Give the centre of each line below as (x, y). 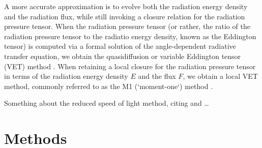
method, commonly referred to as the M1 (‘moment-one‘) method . (109, 86)
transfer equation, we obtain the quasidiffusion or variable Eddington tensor (123, 56)
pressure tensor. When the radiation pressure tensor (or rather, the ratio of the (127, 26)
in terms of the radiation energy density (66, 76)
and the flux (157, 76)
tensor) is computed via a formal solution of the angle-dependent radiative (120, 46)
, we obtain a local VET (220, 76)
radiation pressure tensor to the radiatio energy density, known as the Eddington (130, 36)
